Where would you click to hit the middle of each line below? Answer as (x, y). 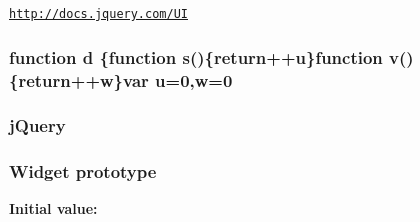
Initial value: (53, 208)
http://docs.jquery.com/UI (98, 14)
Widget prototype (83, 171)
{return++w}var (79, 79)
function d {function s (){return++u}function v (204, 56)
